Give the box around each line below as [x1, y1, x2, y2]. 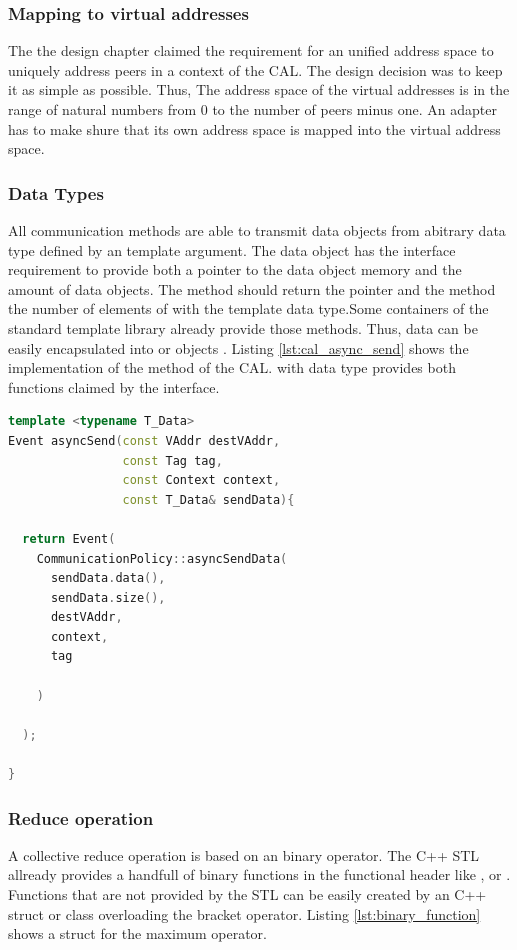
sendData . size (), [50, 590, 166, 605]
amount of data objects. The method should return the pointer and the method [8, 278, 496, 299]
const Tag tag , [122, 453, 223, 468]
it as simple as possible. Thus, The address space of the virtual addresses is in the [8, 79, 510, 100]
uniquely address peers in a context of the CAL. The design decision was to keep [8, 59, 503, 80]
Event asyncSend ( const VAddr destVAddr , [8, 433, 281, 448]
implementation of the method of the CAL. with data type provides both [8, 357, 456, 378]
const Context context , [122, 473, 281, 488]
